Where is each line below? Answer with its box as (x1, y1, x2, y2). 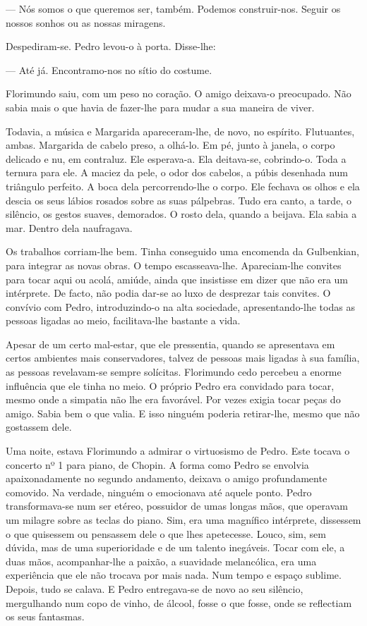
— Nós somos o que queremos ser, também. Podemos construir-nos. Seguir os (6, 1, 341, 16)
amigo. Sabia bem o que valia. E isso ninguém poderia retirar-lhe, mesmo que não (6, 405, 360, 420)
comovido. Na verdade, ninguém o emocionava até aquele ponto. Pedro (6, 484, 312, 499)
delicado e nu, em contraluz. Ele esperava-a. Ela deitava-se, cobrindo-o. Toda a (6, 151, 347, 166)
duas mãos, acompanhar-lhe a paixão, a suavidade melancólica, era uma (6, 553, 317, 568)
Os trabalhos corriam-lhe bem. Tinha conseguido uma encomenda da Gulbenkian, (6, 244, 359, 259)
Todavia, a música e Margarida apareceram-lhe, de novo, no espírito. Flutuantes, (6, 123, 355, 138)
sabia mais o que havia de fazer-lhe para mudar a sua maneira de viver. (6, 99, 315, 114)
